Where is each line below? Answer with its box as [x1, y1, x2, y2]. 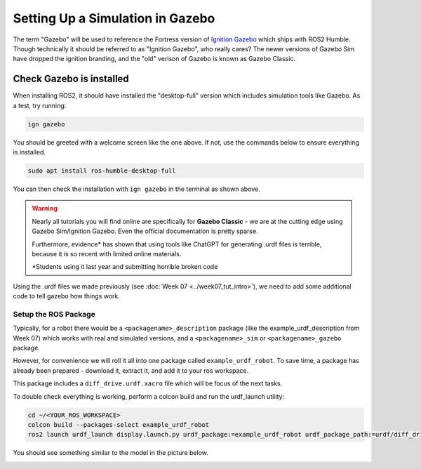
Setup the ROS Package [13, 309, 96, 319]
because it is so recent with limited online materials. [32, 249, 182, 258]
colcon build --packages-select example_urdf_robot [27, 421, 210, 428]
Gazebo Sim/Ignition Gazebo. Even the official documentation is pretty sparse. [32, 227, 259, 235]
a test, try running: [13, 101, 67, 110]
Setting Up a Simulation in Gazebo [13, 11, 215, 26]
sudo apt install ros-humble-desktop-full [27, 166, 176, 175]
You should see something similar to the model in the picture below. [13, 449, 208, 457]
